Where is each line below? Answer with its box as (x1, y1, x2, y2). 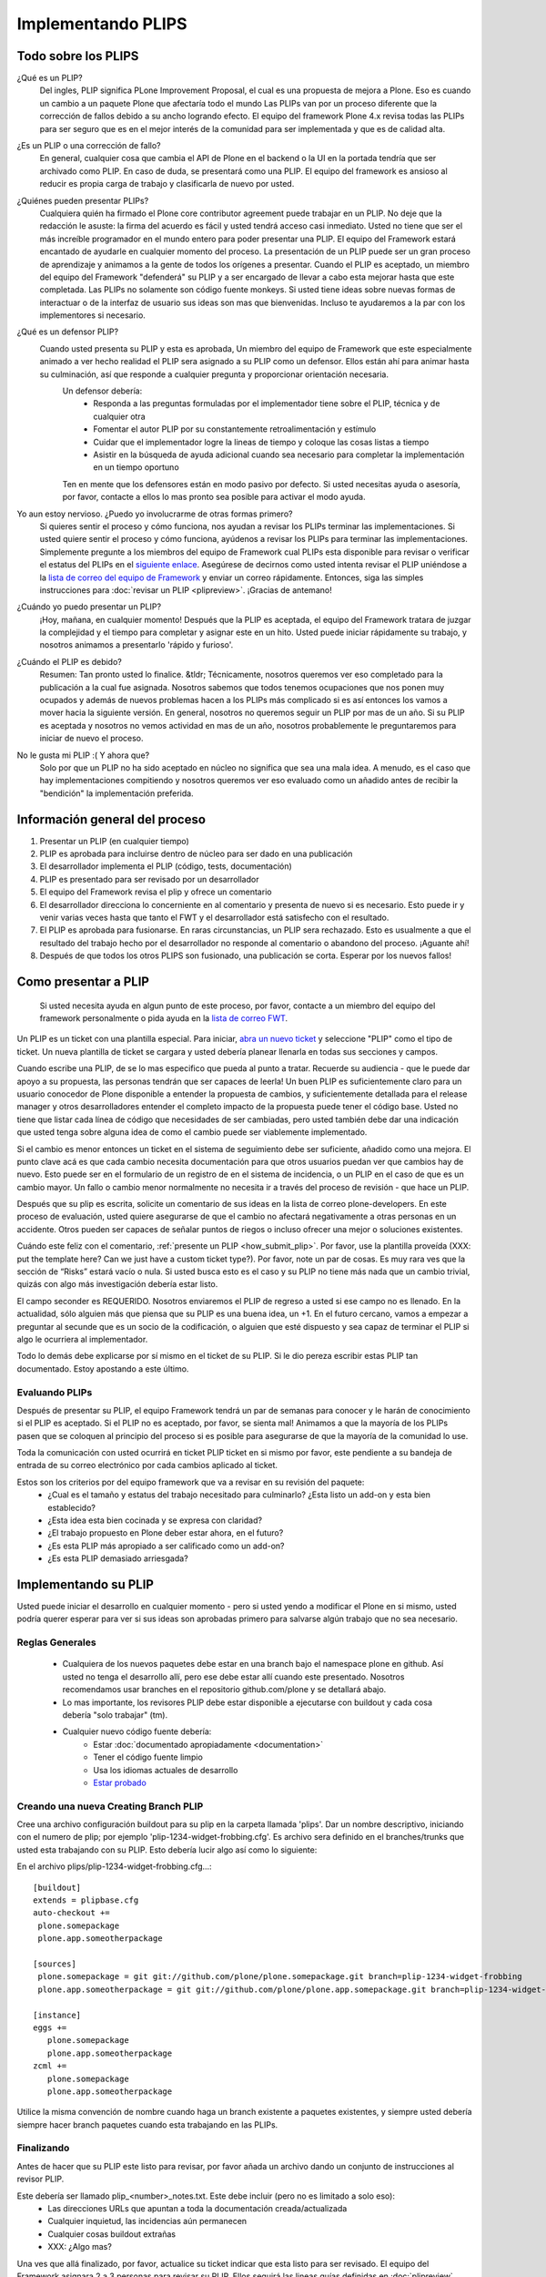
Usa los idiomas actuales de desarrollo (93, 1764, 238, 1775)
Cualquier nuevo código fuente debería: (62, 1726, 212, 1737)
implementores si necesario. (39, 310, 146, 321)
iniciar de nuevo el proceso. (39, 733, 145, 744)
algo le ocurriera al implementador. (16, 1333, 148, 1344)
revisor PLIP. (16, 2173, 65, 2185)
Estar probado (93, 1777, 147, 1788)
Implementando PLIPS (16, 14, 187, 34)
